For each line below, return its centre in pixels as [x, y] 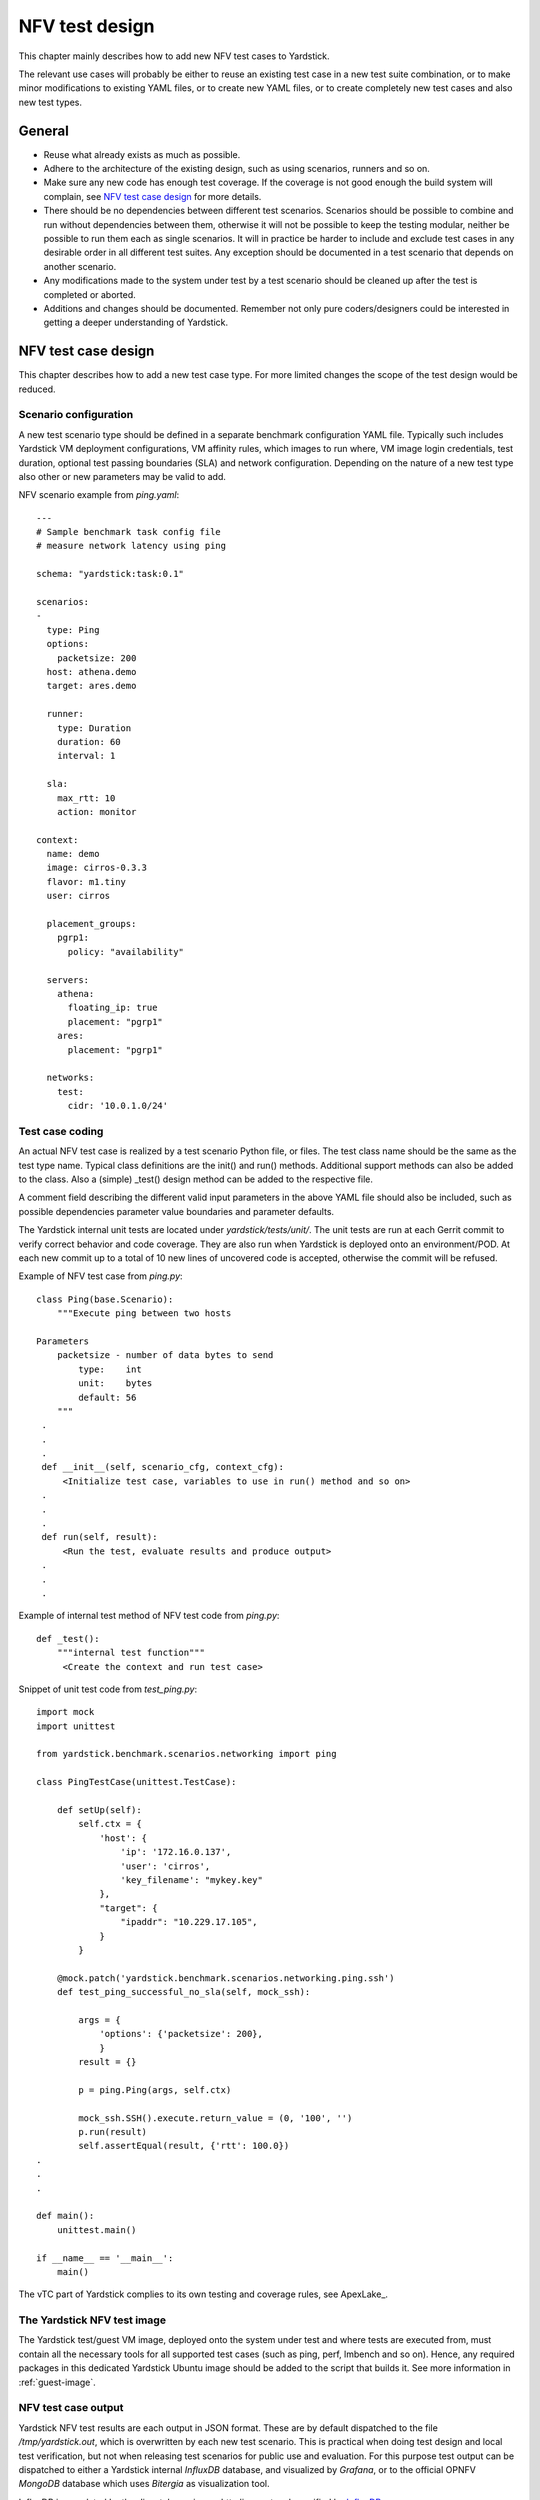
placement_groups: [91, 924]
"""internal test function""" [130, 1653]
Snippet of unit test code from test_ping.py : [108, 1689]
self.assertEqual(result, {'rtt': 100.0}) [184, 2146]
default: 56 [107, 1397]
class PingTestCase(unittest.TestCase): [136, 1782]
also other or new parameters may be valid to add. [122, 476]
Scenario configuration [76, 415]
